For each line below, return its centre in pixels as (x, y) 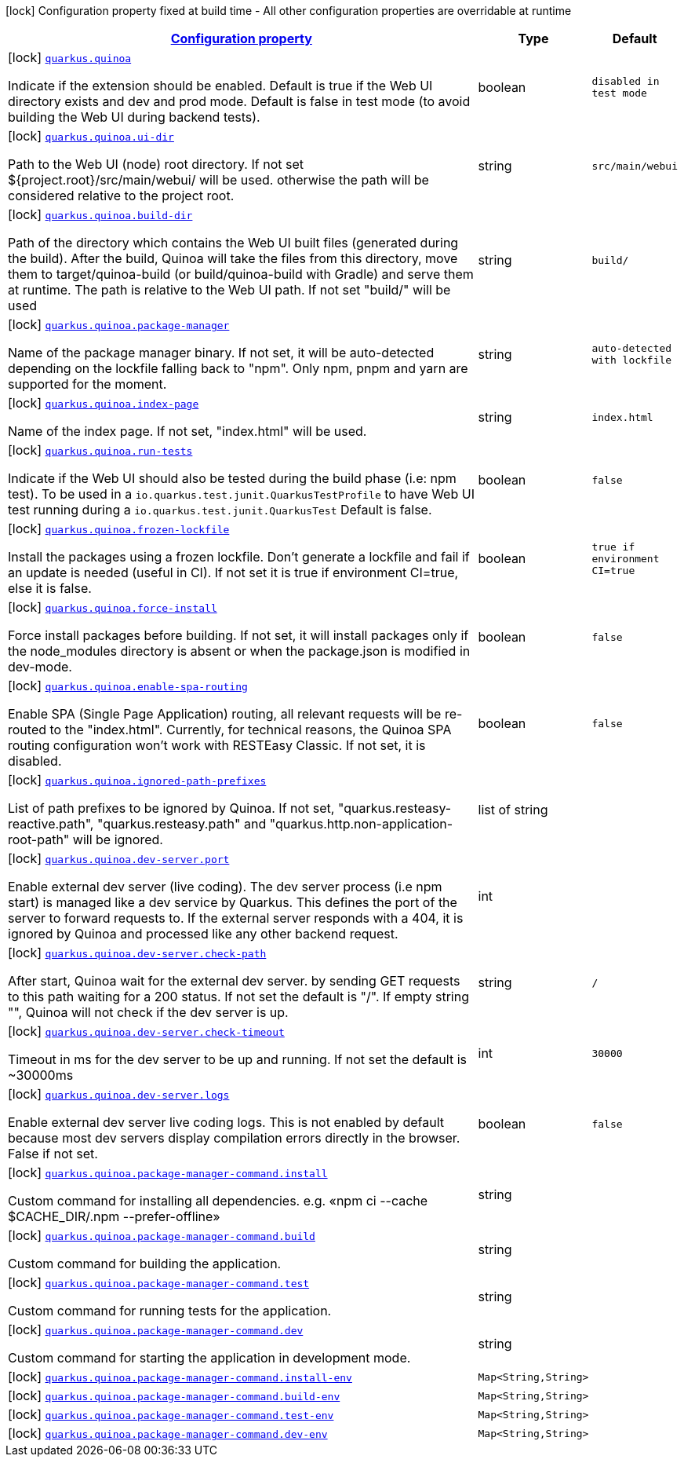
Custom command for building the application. (145, 1264)
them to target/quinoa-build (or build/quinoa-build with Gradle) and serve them (241, 274)
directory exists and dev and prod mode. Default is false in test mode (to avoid (239, 101)
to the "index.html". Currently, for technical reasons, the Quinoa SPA (251, 730)
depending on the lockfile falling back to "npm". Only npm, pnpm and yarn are (238, 368)
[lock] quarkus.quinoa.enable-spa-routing (128, 686)
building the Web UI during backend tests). (134, 117)
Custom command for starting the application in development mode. (209, 1358)
